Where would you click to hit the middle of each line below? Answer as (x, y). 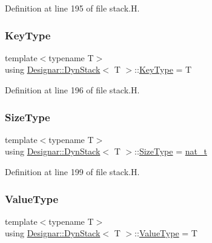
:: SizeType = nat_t (171, 151)
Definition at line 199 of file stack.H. (72, 171)
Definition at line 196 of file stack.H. (72, 90)
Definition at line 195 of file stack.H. (72, 8)
